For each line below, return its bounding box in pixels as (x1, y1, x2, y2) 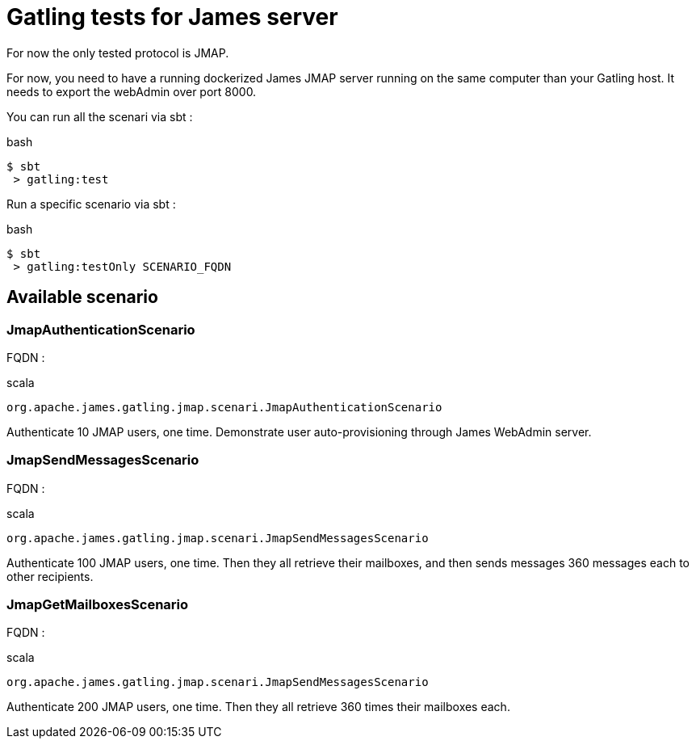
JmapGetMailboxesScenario (6, 596, 189, 613)
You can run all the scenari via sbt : (6, 109, 193, 124)
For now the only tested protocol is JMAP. (6, 45, 229, 60)
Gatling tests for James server (6, 3, 338, 31)
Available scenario (6, 287, 158, 308)
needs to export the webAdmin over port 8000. (6, 84, 257, 99)
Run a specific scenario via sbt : (6, 196, 176, 211)
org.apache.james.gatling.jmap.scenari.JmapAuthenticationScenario (6, 400, 442, 414)
